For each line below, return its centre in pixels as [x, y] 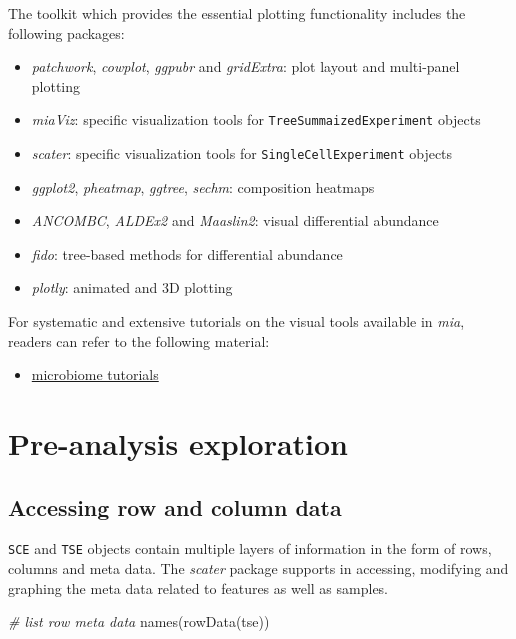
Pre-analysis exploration [178, 443]
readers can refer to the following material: [139, 340]
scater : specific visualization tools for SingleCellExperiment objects [242, 153]
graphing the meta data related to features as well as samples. [198, 587]
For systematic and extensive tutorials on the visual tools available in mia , [236, 321]
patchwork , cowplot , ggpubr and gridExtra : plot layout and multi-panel [245, 66]
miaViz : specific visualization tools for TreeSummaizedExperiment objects [256, 119]
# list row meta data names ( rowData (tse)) [139, 621]
